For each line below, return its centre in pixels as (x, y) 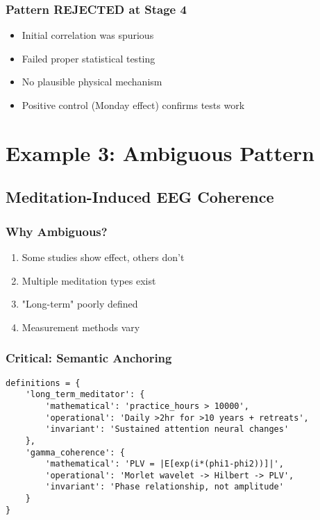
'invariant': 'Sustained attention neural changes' (167, 429)
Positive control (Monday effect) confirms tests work (133, 105)
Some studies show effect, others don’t (103, 257)
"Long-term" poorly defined (80, 304)
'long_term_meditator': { (85, 395)
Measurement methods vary (81, 327)
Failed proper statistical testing (89, 58)
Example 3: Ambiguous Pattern (160, 152)
